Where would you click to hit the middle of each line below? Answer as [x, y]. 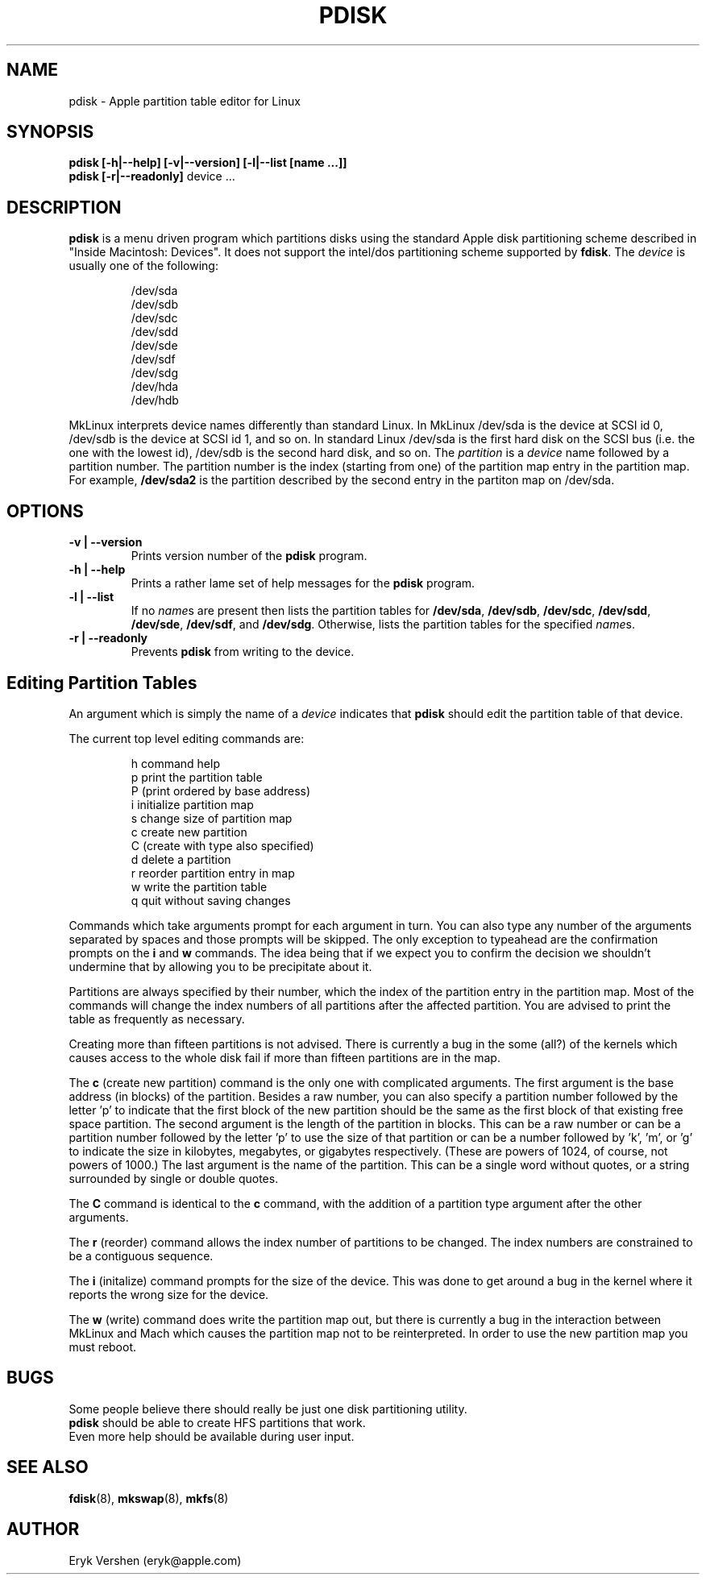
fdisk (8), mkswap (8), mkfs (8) [149, 1498]
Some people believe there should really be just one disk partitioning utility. [268, 1409]
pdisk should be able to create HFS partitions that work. [217, 1422]
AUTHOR [43, 1529]
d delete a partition [181, 859]
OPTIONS [45, 511]
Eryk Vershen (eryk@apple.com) [155, 1560]
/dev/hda [155, 387]
